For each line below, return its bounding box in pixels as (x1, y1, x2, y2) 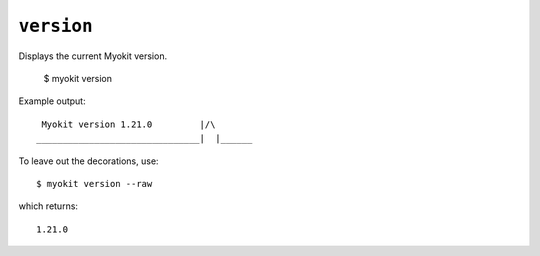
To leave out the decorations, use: (18, 155, 159, 167)
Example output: (18, 95, 86, 107)
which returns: (18, 200, 79, 212)
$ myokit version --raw (36, 178, 153, 189)
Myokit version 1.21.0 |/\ (41, 118, 216, 130)
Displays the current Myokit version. (18, 50, 168, 62)
